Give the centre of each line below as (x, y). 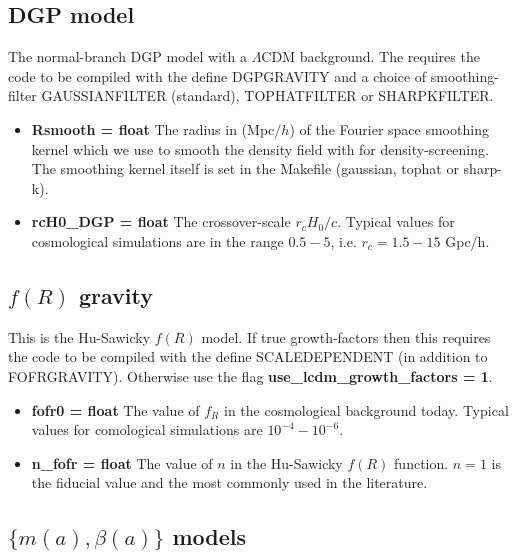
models (209, 536)
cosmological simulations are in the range (157, 240)
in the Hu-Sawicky (286, 462)
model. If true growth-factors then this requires (346, 336)
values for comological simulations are (147, 429)
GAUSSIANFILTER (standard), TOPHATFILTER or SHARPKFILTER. (267, 95)
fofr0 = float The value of (115, 409)
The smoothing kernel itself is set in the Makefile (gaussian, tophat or (245, 168)
